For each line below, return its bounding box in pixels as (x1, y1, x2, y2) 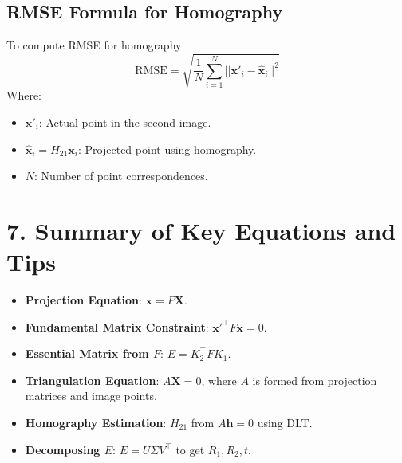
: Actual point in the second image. (38, 113, 211, 130)
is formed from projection (252, 371, 377, 388)
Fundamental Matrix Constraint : (25, 318, 209, 335)
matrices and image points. (25, 387, 157, 404)
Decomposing (25, 441, 100, 457)
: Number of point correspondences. (34, 167, 208, 184)
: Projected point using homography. (78, 140, 257, 157)
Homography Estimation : (25, 414, 167, 430)
